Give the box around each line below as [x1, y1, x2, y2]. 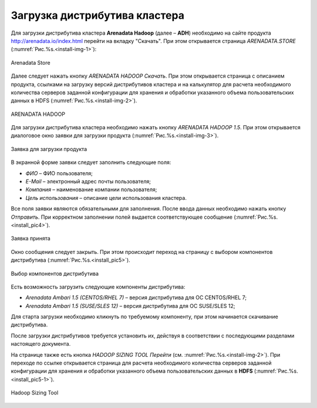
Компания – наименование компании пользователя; [25, 186, 157, 193]
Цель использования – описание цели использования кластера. [25, 194, 187, 201]
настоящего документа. [11, 340, 71, 347]
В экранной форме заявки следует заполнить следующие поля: [11, 159, 171, 166]
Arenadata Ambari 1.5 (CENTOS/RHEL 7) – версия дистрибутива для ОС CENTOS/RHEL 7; [25, 294, 247, 301]
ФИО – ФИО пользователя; [25, 169, 93, 176]
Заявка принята [11, 235, 51, 242]
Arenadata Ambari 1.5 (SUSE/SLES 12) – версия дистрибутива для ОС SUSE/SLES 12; [25, 302, 235, 309]
